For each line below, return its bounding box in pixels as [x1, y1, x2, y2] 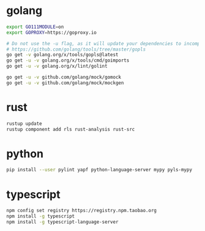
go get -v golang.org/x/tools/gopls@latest [6, 52, 119, 58]
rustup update [6, 120, 43, 127]
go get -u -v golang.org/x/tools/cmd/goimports [6, 57, 130, 64]
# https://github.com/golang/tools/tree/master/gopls [6, 46, 146, 52]
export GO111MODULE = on [6, 24, 64, 30]
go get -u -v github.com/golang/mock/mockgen [6, 80, 124, 86]
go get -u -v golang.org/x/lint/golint [6, 63, 108, 69]
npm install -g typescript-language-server [6, 219, 119, 225]
